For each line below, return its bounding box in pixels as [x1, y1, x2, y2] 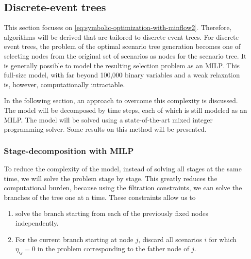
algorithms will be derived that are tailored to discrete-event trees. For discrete [4, 31, 239, 42]
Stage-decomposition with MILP [4, 144, 134, 156]
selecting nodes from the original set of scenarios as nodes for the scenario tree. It [4, 50, 247, 61]
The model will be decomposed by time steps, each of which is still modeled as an [4, 105, 247, 115]
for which [209, 234, 236, 244]
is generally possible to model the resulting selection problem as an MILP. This [4, 60, 240, 70]
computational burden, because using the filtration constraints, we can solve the [4, 183, 242, 193]
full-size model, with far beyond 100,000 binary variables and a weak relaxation [4, 70, 240, 80]
